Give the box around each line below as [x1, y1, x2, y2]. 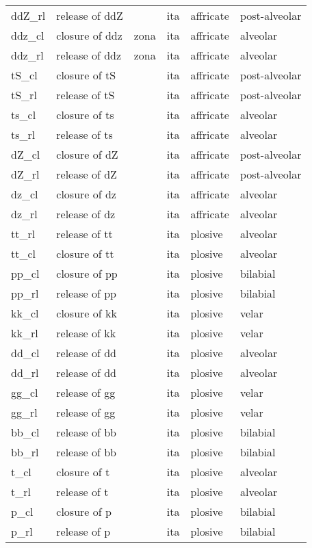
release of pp [56, 285, 116, 301]
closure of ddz [56, 27, 122, 43]
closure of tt [56, 246, 114, 261]
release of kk [56, 325, 116, 341]
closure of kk [56, 305, 117, 321]
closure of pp [56, 265, 118, 281]
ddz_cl [11, 27, 44, 43]
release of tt [56, 226, 113, 242]
